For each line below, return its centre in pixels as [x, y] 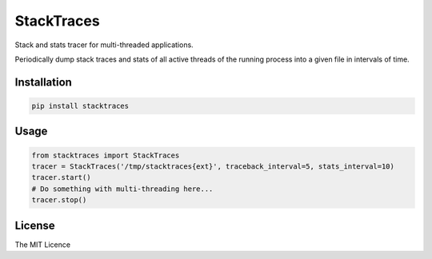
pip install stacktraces [80, 106]
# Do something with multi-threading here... [122, 189]
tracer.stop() [59, 200]
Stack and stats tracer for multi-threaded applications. [104, 45]
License [35, 225]
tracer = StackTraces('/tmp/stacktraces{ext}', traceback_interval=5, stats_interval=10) [213, 166]
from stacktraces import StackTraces [106, 155]
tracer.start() [61, 177]
